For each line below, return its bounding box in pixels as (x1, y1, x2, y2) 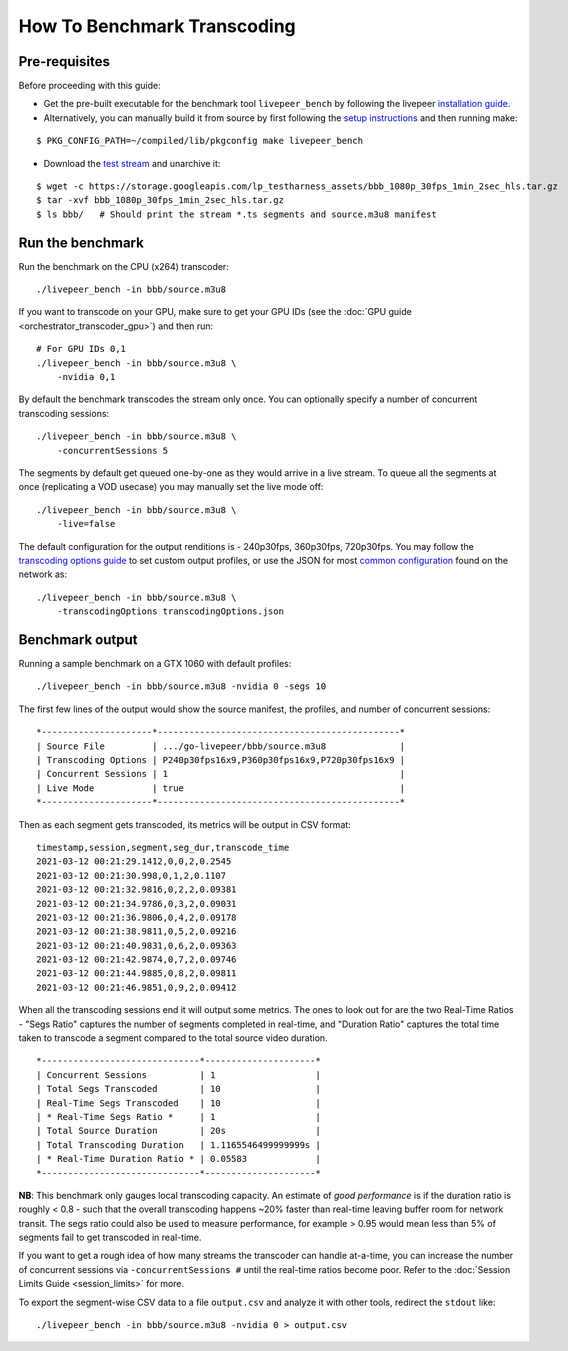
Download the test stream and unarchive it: (43, 157, 221, 169)
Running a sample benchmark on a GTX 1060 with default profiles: (18, 658, 292, 670)
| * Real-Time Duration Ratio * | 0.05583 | (36, 1153, 322, 1165)
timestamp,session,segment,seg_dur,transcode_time (36, 841, 290, 853)
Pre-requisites (18, 53, 110, 70)
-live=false (56, 518, 116, 530)
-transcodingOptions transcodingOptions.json (56, 606, 285, 617)
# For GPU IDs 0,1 (36, 343, 127, 355)
